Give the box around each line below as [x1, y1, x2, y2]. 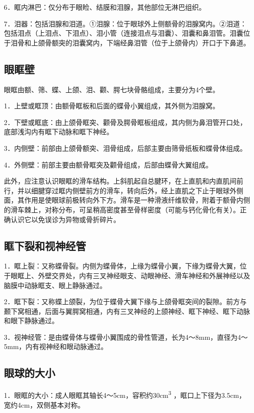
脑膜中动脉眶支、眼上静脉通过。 [4, 280, 106, 290]
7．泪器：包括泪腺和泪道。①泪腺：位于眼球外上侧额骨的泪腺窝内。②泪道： [4, 18, 247, 28]
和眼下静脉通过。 [4, 315, 59, 326]
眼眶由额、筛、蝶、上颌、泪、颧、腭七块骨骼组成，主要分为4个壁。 [4, 84, 219, 94]
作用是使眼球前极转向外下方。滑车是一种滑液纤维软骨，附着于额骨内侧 [24, 195, 250, 205]
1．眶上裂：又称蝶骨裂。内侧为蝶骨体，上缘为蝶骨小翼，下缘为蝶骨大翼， [4, 261, 240, 271]
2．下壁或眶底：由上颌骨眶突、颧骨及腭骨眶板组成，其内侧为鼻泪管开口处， [4, 117, 247, 127]
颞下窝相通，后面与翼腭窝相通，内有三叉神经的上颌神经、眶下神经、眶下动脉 [4, 306, 250, 316]
